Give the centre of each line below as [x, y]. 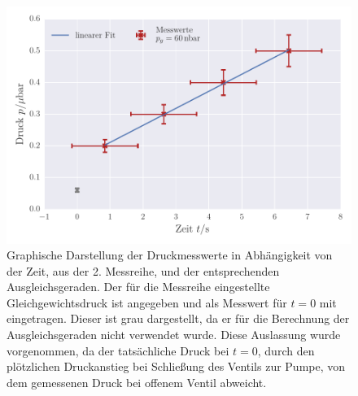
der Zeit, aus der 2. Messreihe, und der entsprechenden [143, 270]
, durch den [286, 350]
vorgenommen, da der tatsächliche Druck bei [118, 350]
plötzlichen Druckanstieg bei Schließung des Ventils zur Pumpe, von [176, 366]
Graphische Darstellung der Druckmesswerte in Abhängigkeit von [170, 255]
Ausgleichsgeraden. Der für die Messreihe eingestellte [138, 287]
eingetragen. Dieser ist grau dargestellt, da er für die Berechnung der [178, 318]
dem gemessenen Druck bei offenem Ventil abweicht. [137, 382]
